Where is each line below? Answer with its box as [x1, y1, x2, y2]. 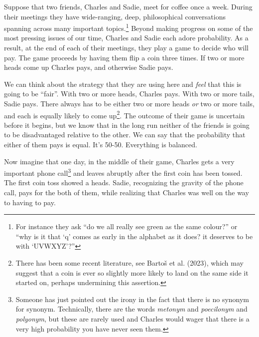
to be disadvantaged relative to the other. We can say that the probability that [4, 129, 246, 140]
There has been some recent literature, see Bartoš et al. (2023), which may [15, 258, 244, 268]
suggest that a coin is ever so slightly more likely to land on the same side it [15, 267, 249, 278]
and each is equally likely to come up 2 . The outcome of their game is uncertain [4, 108, 245, 120]
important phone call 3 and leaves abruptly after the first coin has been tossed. [4, 166, 243, 178]
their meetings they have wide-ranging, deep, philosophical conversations [4, 11, 226, 21]
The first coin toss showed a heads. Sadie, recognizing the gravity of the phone [4, 177, 244, 188]
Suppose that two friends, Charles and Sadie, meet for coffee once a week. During [4, 1, 253, 11]
